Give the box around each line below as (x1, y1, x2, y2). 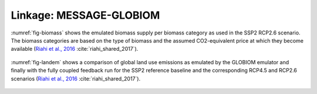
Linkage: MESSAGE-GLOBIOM (11, 9, 160, 22)
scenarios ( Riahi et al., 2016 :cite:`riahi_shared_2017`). (11, 75, 141, 82)
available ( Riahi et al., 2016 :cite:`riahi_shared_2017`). (11, 46, 139, 53)
